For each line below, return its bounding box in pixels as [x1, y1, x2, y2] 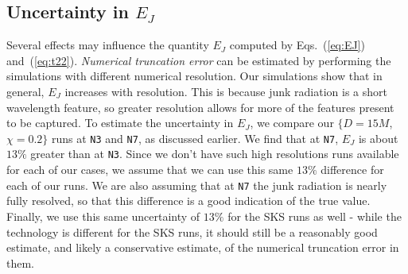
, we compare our [250, 114, 334, 131]
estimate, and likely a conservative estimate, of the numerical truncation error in [6, 239, 399, 256]
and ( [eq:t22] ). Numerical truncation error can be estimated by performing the [6, 52, 391, 68]
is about [358, 129, 398, 146]
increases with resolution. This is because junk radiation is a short [64, 83, 387, 99]
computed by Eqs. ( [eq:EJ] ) [229, 37, 365, 53]
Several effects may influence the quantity [6, 37, 209, 53]
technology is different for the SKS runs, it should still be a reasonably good [6, 223, 378, 240]
